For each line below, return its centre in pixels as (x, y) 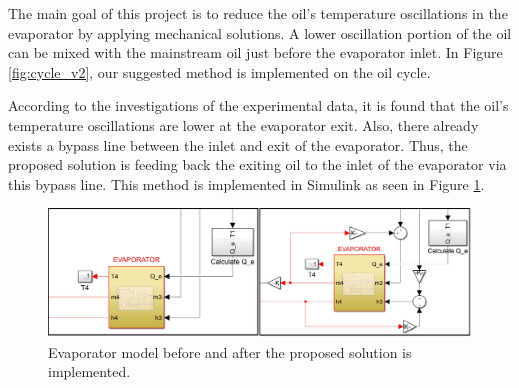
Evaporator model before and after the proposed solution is (230, 351)
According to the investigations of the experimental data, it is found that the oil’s (258, 105)
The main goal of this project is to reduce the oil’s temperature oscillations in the (258, 13)
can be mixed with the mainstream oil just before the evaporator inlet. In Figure (255, 52)
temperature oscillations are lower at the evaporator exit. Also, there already (243, 124)
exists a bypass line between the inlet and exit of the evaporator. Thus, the (238, 144)
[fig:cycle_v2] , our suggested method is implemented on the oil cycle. (219, 71)
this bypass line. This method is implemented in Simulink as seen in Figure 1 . (246, 183)
